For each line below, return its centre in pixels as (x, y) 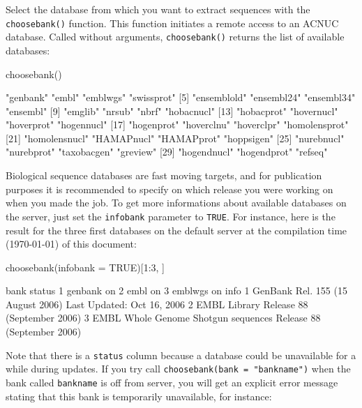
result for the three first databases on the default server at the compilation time (176, 230)
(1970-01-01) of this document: (71, 244)
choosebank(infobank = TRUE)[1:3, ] (85, 267)
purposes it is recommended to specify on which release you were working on (169, 189)
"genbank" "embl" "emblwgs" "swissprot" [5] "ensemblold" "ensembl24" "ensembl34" (181, 97)
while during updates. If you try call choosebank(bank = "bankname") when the (178, 369)
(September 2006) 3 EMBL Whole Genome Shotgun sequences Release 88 (163, 318)
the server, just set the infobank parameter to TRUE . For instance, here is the (171, 216)
